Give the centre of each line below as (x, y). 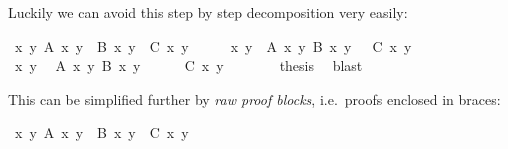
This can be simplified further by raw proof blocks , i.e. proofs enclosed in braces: (254, 98)
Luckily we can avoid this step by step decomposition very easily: (208, 12)
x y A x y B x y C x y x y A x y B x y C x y (213, 45)
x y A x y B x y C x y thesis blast (188, 65)
